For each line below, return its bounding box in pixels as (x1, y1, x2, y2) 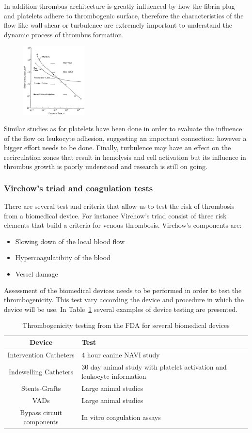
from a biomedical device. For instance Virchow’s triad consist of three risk (4, 210, 227, 220)
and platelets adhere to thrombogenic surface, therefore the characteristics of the (4, 10, 244, 20)
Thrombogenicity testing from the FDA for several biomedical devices (22, 320, 230, 330)
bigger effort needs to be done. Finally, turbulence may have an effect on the (4, 142, 231, 153)
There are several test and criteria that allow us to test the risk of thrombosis (4, 201, 235, 211)
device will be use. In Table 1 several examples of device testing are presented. (4, 304, 237, 314)
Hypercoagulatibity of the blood (15, 252, 110, 263)
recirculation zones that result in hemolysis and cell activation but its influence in (4, 152, 246, 162)
